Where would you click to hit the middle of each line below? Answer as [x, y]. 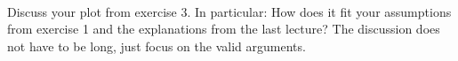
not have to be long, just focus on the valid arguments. [157, 46]
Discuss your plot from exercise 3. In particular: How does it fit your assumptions [229, 11]
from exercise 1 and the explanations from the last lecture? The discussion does [224, 29]
